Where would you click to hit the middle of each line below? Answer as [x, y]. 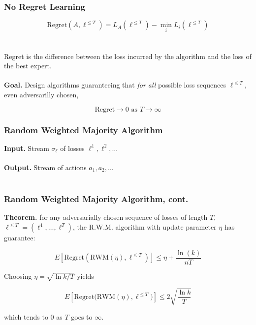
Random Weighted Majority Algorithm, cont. [96, 199]
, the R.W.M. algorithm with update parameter [144, 227]
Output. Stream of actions [45, 167]
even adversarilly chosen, [41, 94]
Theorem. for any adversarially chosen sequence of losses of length [106, 217]
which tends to [26, 316]
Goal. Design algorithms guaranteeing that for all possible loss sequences [115, 85]
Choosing [18, 276]
